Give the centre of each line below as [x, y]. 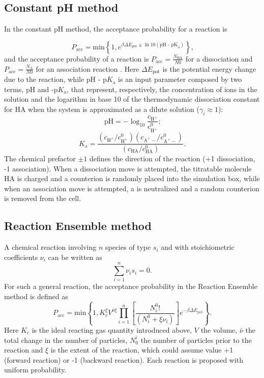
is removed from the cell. [43, 198]
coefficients [21, 257]
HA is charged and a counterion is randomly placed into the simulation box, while [132, 178]
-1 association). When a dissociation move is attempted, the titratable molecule [128, 168]
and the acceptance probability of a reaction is [77, 58]
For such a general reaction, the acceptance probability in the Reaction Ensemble [131, 286]
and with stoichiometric [198, 247]
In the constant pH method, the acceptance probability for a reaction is [116, 29]
